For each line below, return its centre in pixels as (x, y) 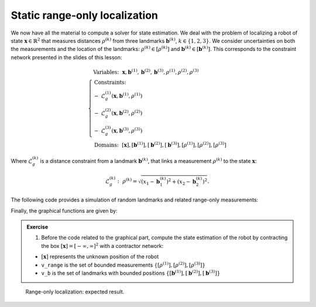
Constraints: (110, 82)
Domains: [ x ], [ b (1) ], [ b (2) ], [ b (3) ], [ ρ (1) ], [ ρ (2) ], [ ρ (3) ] (160, 144)
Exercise (37, 227)
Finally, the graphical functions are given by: (64, 210)
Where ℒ (22, 161)
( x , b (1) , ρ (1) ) (127, 95)
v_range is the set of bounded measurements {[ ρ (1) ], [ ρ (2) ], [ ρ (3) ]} (123, 265)
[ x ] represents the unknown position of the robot (100, 257)
